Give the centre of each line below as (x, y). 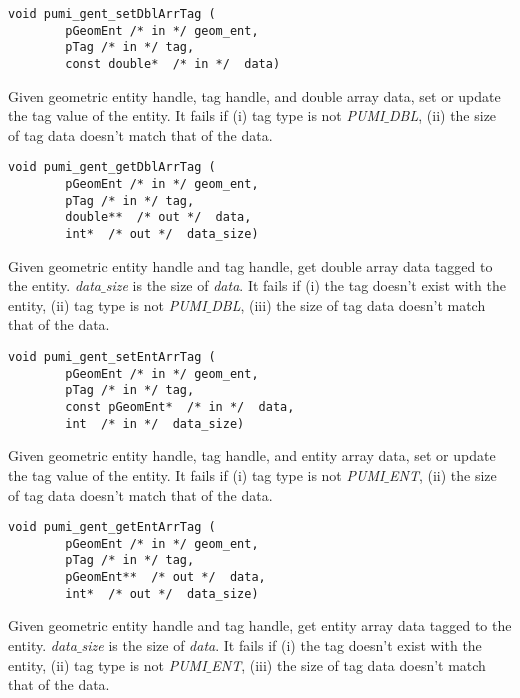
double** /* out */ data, (158, 217)
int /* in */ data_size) (155, 423)
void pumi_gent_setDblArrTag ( (112, 14)
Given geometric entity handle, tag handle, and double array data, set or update (254, 95)
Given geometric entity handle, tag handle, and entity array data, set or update (252, 455)
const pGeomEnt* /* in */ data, (180, 407)
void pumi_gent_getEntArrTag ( (112, 527)
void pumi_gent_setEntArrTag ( (112, 357)
